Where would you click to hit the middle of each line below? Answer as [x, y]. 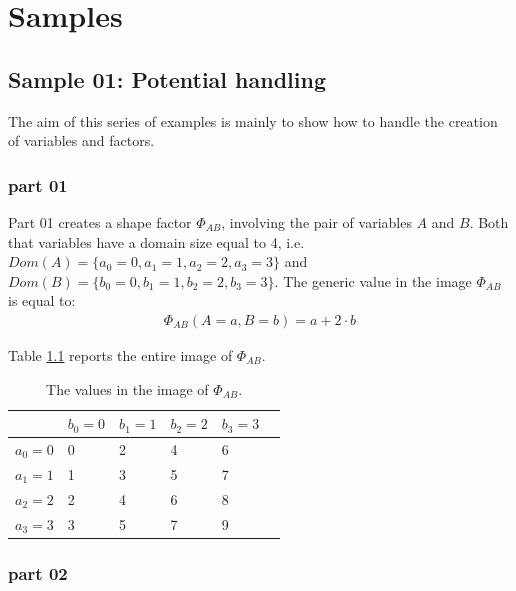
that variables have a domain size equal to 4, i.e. [156, 241]
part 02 [38, 572]
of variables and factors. [81, 140]
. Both [489, 221]
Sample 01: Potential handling [167, 78]
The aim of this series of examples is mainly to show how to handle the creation [253, 120]
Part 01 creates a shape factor [100, 221]
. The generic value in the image [373, 280]
